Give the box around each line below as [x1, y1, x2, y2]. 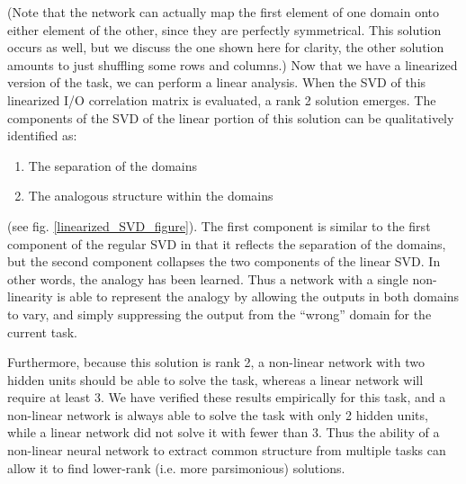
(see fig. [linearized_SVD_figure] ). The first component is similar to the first [7, 216, 431, 235]
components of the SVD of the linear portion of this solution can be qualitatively [7, 108, 454, 127]
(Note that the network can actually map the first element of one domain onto [7, 3, 440, 21]
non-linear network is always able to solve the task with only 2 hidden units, [7, 405, 428, 424]
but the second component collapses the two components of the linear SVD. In [7, 252, 441, 271]
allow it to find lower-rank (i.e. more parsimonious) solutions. [7, 458, 345, 477]
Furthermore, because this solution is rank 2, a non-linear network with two [7, 353, 425, 372]
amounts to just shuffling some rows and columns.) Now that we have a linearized [7, 55, 458, 74]
